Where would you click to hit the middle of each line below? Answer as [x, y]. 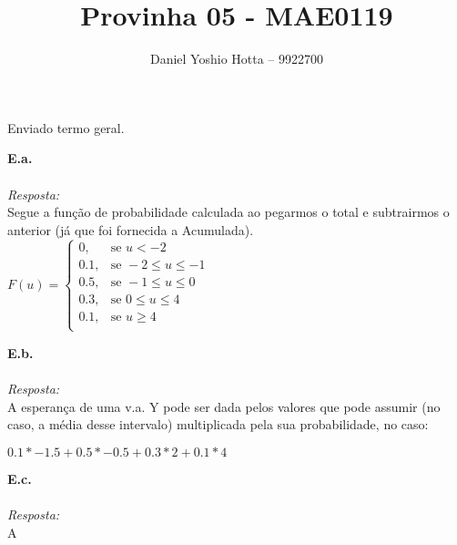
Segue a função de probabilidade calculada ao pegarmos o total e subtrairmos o [228, 212]
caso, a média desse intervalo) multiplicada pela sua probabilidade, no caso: [218, 424]
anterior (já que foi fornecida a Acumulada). [131, 229]
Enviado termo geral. [66, 127]
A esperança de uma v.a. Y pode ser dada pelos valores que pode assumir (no [224, 406]
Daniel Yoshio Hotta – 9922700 [237, 59]
